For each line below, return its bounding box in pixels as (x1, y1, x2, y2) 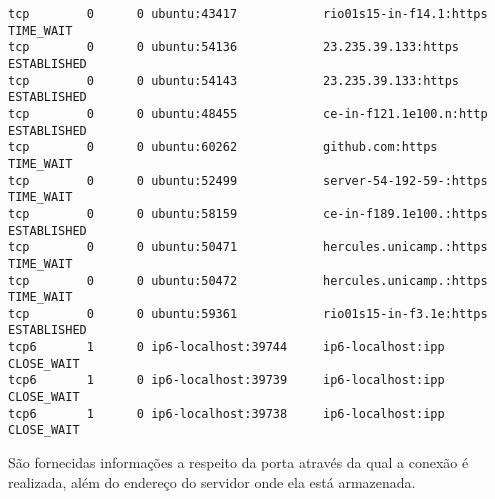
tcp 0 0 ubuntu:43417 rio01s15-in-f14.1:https (8, 7, 488, 21)
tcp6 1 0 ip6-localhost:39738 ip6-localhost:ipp (8, 406, 445, 421)
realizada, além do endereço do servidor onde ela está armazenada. (8, 471, 416, 492)
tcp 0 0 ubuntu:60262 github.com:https (8, 140, 438, 155)
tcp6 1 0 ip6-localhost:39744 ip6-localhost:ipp (8, 340, 445, 355)
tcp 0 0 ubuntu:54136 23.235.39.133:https (8, 40, 460, 55)
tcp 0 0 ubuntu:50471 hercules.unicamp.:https (8, 240, 488, 255)
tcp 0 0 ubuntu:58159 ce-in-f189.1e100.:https (8, 206, 488, 221)
